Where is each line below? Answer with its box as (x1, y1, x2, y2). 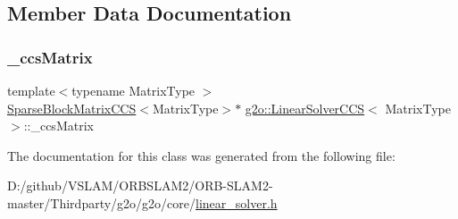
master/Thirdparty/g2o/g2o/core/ (7, 193, 196, 212)
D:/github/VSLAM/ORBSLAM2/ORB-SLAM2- (7, 176, 273, 195)
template (7, 81, 55, 99)
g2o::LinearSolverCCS (245, 98, 365, 117)
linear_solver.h (196, 193, 278, 212)
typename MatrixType (71, 81, 196, 99)
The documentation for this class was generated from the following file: (7, 146, 396, 164)
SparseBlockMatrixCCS (7, 98, 137, 117)
